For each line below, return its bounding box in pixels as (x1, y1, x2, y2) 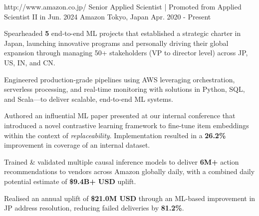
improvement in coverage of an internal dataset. (4, 140, 150, 150)
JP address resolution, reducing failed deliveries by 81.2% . (4, 203, 184, 213)
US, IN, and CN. (4, 57, 55, 67)
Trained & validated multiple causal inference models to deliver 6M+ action (4, 156, 239, 167)
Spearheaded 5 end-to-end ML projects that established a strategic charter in (4, 28, 241, 38)
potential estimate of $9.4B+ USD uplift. (4, 176, 136, 186)
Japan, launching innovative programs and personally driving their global (4, 37, 229, 48)
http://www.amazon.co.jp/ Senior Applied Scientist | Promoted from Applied (4, 1, 242, 11)
